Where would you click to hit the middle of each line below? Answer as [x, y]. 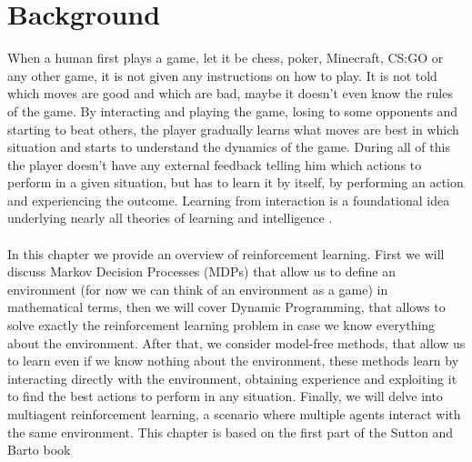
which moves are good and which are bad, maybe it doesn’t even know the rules [230, 93]
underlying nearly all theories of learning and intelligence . [170, 218]
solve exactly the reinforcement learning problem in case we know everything [221, 325]
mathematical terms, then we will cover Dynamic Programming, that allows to [226, 307]
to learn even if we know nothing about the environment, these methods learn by [233, 361]
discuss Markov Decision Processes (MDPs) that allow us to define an [201, 271]
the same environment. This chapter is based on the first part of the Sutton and [231, 432]
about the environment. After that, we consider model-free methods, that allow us [236, 342]
